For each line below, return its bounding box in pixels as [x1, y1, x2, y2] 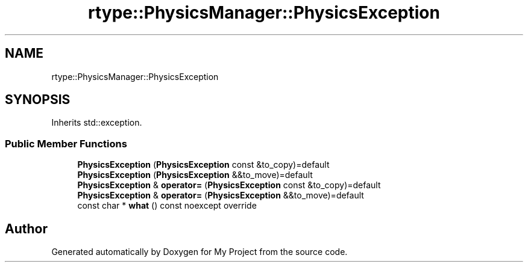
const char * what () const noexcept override [77, 200, 257, 211]
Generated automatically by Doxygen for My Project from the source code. [51, 247, 348, 257]
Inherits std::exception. [51, 117, 142, 128]
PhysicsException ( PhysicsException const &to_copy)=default [77, 159, 330, 170]
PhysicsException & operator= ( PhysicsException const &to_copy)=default [77, 180, 381, 191]
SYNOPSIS [5, 92, 71, 108]
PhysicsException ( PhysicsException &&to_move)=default [77, 170, 313, 180]
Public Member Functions [5, 137, 127, 150]
